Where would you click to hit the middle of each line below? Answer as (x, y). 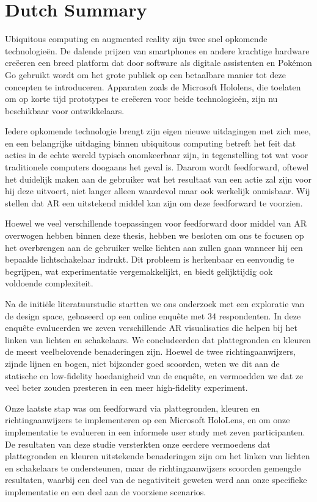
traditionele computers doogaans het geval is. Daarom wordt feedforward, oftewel (157, 167)
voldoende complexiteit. (49, 283)
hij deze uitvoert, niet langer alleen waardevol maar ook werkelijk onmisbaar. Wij (158, 191)
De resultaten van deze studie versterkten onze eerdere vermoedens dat (138, 444)
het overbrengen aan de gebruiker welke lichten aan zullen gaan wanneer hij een (154, 247)
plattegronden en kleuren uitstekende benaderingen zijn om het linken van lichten (158, 456)
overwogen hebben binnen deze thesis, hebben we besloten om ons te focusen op (155, 235)
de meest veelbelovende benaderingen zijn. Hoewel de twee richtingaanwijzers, (150, 351)
